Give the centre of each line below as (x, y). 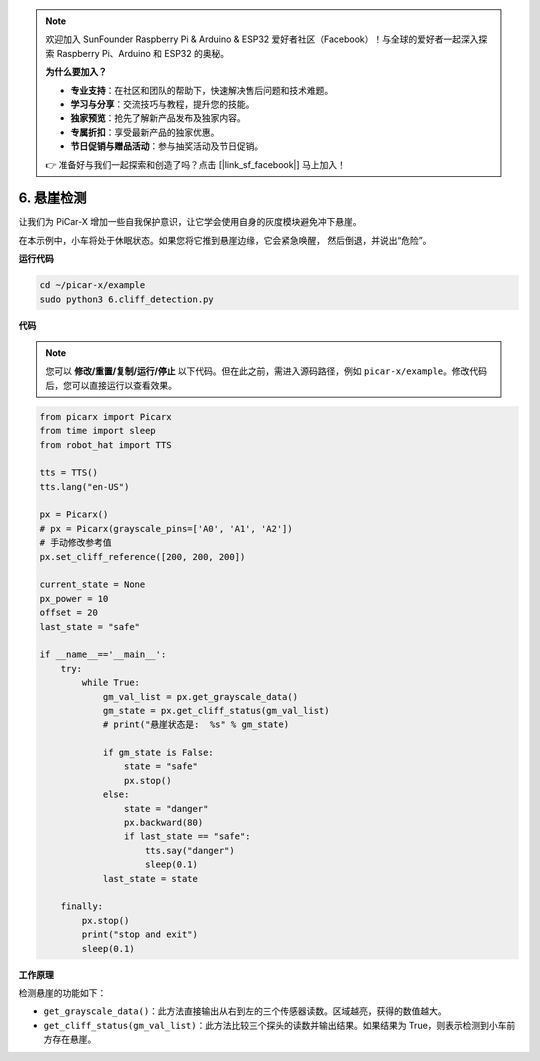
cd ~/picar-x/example (92, 285)
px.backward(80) (163, 823)
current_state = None (92, 584)
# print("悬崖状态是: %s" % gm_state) (196, 724)
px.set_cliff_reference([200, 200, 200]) (142, 556)
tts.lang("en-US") (84, 486)
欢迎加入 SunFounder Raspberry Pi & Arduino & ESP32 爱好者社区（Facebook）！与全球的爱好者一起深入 (262, 39)
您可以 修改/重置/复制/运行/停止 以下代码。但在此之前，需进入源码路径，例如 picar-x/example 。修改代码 (266, 371)
